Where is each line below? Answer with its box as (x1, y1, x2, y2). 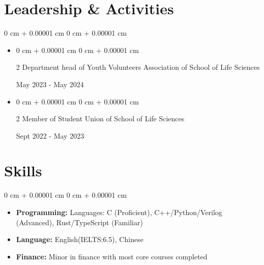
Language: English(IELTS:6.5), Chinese (16, 234, 143, 245)
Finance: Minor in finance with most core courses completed (16, 251, 208, 261)
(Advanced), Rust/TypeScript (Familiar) (16, 217, 143, 227)
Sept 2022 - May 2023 (16, 130, 84, 141)
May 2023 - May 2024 (16, 78, 84, 89)
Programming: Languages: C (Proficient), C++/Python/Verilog (16, 207, 222, 217)
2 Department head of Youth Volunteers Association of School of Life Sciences (16, 62, 260, 72)
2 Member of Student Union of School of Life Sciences (16, 113, 185, 124)
